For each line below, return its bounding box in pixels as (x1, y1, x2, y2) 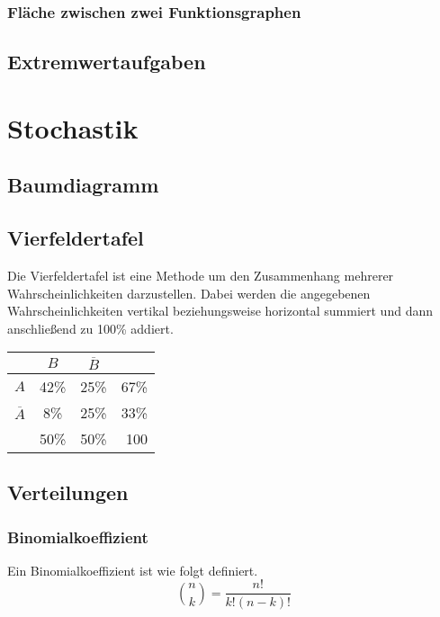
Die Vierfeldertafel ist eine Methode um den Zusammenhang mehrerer (7, 265, 394, 284)
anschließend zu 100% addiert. (7, 318, 174, 337)
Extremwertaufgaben (7, 48, 206, 76)
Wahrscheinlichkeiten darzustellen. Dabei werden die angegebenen (7, 283, 371, 302)
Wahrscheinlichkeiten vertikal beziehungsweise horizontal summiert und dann (7, 301, 433, 320)
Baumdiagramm (7, 171, 159, 199)
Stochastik (7, 109, 139, 146)
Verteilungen (7, 478, 129, 506)
